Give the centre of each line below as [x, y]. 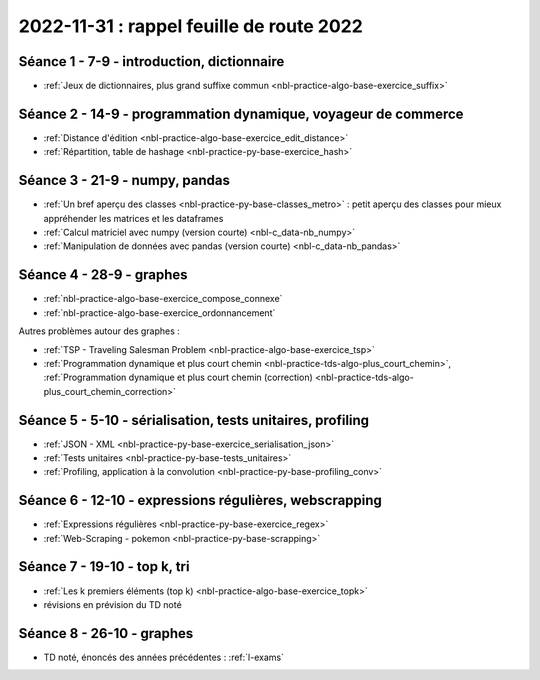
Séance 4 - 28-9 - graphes [103, 275]
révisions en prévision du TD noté [112, 604]
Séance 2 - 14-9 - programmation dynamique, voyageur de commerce [241, 113]
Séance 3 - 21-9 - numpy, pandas [124, 180]
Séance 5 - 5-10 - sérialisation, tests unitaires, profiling [194, 420]
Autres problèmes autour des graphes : [99, 331]
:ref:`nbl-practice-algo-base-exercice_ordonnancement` [159, 312]
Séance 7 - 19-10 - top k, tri [104, 566]
